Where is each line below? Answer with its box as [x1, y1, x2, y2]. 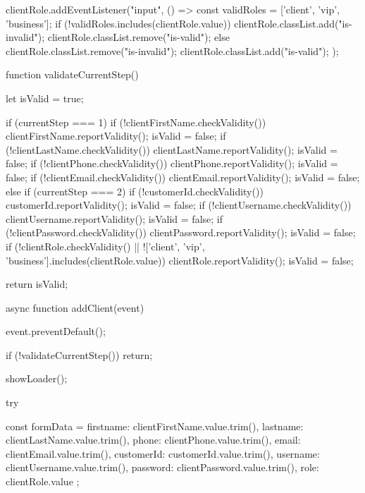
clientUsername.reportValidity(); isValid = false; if [6, 211, 223, 226]
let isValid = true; [6, 90, 84, 105]
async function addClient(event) [6, 300, 144, 315]
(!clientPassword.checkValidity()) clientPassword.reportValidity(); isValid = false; [6, 225, 356, 240]
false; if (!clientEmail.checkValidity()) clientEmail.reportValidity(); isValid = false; [6, 169, 360, 184]
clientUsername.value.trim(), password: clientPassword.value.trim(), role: [6, 460, 319, 475]
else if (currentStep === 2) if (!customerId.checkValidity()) [6, 183, 264, 198]
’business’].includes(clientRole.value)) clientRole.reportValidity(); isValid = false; [6, 252, 354, 267]
